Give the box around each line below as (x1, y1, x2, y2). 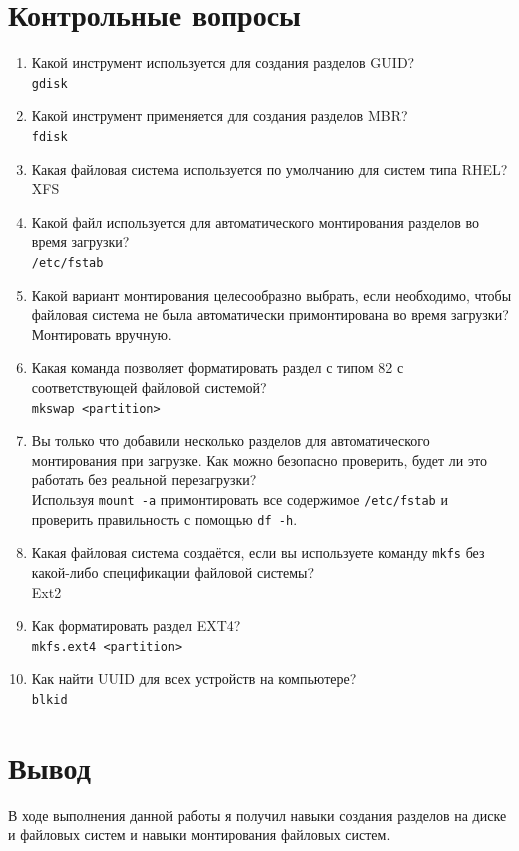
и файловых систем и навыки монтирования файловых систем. (8, 824, 391, 845)
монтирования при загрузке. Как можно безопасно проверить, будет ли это (31, 449, 487, 470)
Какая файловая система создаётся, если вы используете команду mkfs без (31, 542, 485, 563)
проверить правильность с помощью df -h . (31, 508, 298, 529)
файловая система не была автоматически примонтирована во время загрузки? (31, 304, 509, 325)
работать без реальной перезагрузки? (31, 469, 257, 490)
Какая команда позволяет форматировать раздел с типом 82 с (31, 357, 404, 378)
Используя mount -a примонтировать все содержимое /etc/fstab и (31, 489, 448, 510)
